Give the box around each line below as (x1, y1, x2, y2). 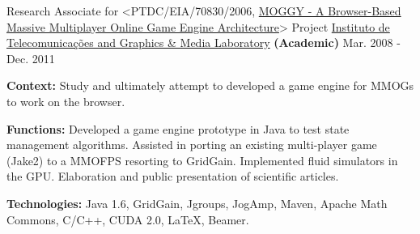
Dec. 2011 (6, 49, 55, 66)
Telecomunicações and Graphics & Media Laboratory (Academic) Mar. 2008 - (6, 34, 401, 51)
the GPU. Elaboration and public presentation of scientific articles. (6, 168, 339, 185)
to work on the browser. (6, 92, 125, 109)
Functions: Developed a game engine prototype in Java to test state (6, 120, 350, 137)
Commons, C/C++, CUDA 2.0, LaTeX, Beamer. (6, 211, 249, 228)
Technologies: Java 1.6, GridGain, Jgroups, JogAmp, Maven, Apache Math (6, 194, 388, 211)
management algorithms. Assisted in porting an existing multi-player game (6, 136, 377, 153)
